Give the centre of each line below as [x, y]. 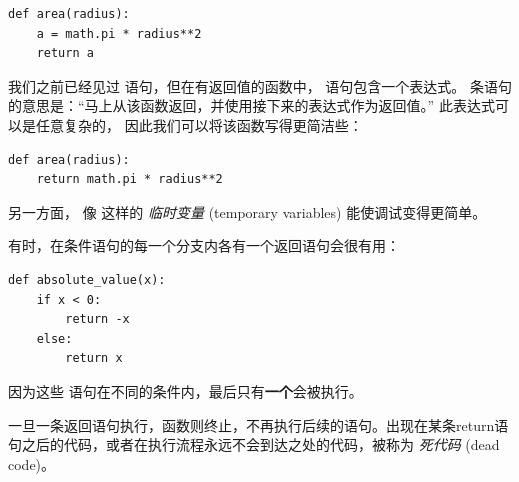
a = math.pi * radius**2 [119, 33]
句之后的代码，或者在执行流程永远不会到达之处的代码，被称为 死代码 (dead [254, 444]
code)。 [32, 463]
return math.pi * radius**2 [129, 179]
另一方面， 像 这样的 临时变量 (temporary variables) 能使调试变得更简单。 [247, 211]
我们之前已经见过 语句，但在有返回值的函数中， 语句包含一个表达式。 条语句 [260, 85]
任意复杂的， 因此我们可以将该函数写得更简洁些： [199, 124]
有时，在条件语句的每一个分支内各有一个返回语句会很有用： [204, 245]
